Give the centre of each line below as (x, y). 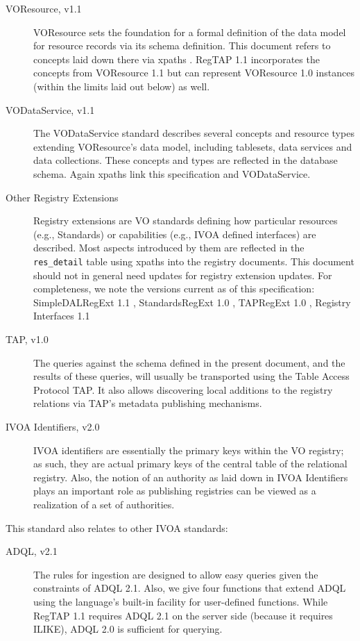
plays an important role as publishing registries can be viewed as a (175, 491)
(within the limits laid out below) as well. (122, 86)
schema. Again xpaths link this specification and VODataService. (172, 173)
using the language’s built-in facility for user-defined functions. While (181, 601)
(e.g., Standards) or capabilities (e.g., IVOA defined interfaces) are (175, 234)
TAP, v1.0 (27, 339)
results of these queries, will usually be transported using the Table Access (191, 376)
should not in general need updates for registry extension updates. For (183, 275)
